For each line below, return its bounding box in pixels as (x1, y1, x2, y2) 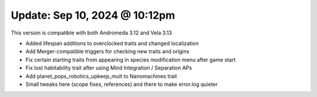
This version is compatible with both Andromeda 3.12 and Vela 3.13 (11, 29, 173, 36)
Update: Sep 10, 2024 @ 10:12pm (11, 9, 176, 22)
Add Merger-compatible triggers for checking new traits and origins (25, 48, 190, 55)
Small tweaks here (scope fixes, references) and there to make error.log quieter (25, 81, 218, 88)
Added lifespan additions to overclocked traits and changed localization (25, 40, 199, 47)
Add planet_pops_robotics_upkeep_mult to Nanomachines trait (25, 72, 177, 79)
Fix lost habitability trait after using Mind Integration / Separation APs (25, 64, 192, 71)
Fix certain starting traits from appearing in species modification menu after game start (25, 56, 236, 63)
